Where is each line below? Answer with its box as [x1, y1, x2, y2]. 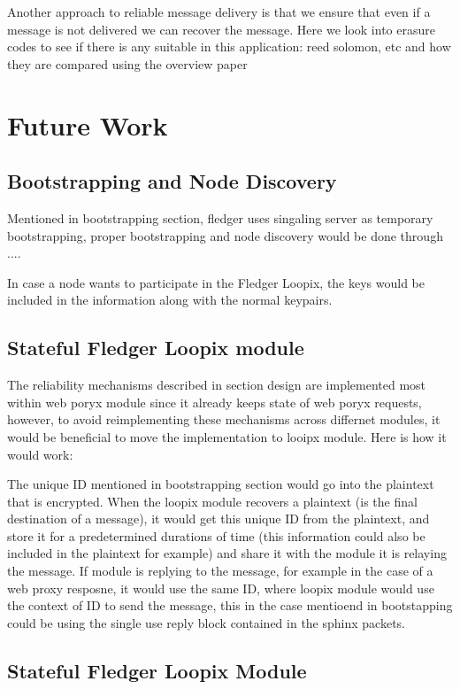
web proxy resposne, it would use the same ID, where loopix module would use [7, 578, 434, 597]
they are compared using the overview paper [7, 54, 248, 73]
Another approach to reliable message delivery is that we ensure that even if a [7, 3, 431, 20]
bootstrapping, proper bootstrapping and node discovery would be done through [7, 226, 443, 244]
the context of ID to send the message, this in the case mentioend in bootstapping [7, 596, 453, 615]
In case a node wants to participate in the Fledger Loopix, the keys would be [7, 273, 425, 291]
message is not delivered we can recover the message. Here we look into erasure [7, 19, 435, 38]
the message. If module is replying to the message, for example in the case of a [7, 561, 433, 580]
